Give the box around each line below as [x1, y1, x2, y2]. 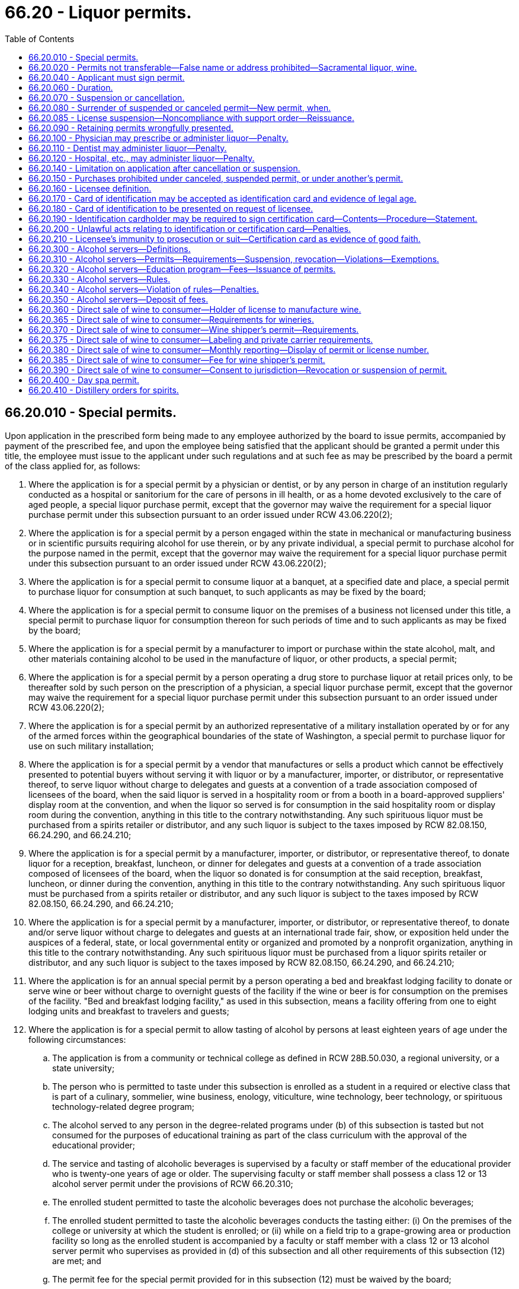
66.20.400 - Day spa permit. [28, 374, 139, 385]
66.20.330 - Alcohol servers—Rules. [28, 273, 171, 284]
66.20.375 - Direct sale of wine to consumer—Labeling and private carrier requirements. [28, 334, 373, 345]
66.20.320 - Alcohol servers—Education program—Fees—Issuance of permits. [28, 263, 336, 274]
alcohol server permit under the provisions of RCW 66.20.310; [52, 1178, 293, 1189]
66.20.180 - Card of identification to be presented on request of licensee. [28, 203, 313, 214]
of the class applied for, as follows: [5, 460, 140, 471]
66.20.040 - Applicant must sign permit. [28, 72, 185, 82]
